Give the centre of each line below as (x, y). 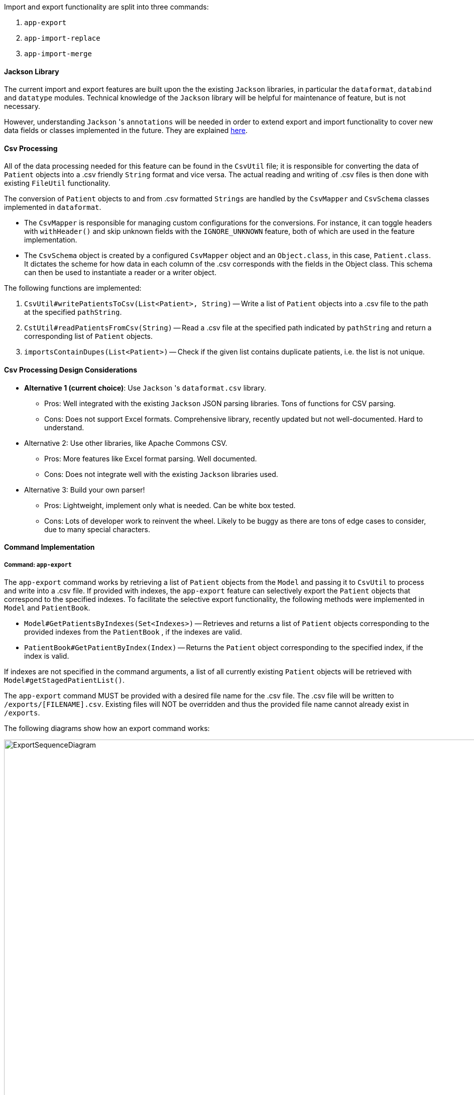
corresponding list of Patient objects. (89, 336)
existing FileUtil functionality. (57, 183)
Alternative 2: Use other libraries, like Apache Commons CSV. (126, 443)
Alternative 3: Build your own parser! (85, 490)
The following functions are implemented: (73, 288)
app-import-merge (58, 54)
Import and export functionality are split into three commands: (106, 7)
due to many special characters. (97, 529)
